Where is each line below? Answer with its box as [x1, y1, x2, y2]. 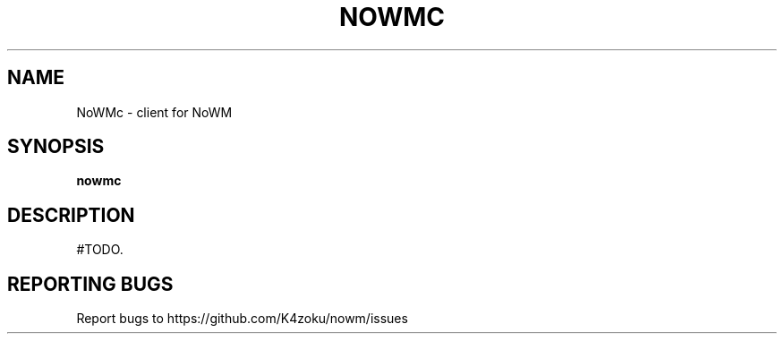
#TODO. [76, 242, 124, 258]
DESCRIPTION [7, 203, 135, 226]
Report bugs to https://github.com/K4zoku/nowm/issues [76, 311, 408, 327]
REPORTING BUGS [7, 272, 174, 295]
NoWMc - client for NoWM [76, 104, 233, 120]
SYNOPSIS [7, 135, 105, 158]
